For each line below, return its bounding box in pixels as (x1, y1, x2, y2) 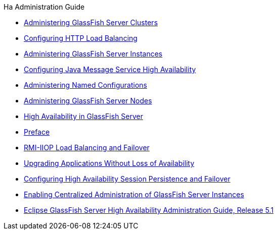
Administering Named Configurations (24, 81, 147, 89)
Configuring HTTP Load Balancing (24, 34, 137, 42)
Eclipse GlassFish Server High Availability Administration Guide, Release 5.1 (24, 206, 274, 214)
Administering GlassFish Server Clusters (24, 18, 158, 27)
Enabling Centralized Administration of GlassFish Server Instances (24, 190, 244, 199)
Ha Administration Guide (4, 3, 85, 11)
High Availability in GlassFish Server (24, 112, 144, 121)
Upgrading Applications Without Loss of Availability (24, 159, 195, 167)
